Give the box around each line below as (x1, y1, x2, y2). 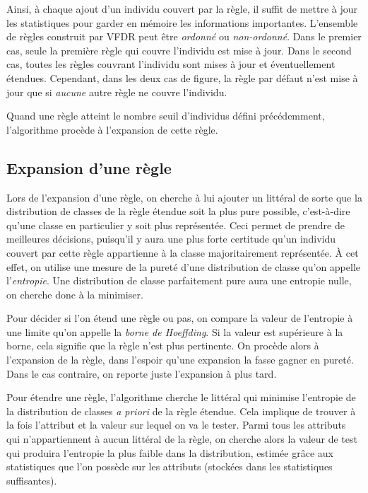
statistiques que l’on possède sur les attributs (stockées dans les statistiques (6, 459, 333, 474)
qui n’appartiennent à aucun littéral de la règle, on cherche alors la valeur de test (6, 431, 357, 446)
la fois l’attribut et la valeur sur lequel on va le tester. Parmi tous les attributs (6, 417, 346, 432)
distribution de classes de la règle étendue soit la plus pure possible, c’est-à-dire (6, 204, 350, 219)
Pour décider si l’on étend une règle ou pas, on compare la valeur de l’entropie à (6, 311, 353, 325)
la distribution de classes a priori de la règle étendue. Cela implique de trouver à (6, 403, 356, 418)
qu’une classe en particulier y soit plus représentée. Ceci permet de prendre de (6, 217, 345, 232)
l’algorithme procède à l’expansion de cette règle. (6, 122, 218, 137)
